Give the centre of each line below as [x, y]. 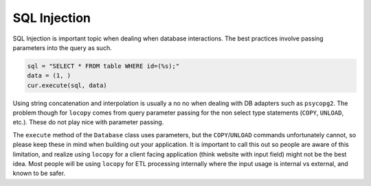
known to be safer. [39, 173]
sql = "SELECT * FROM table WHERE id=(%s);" [103, 66]
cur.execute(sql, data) [67, 85]
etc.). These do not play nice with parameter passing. [88, 122]
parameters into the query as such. [63, 47]
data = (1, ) [49, 76]
